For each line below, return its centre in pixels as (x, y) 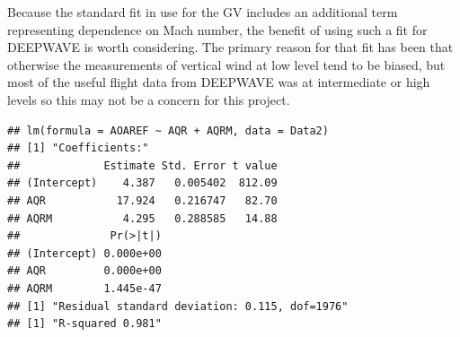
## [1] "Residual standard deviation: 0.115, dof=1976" (178, 306)
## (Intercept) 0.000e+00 (84, 253)
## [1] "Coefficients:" (78, 148)
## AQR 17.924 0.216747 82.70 (142, 200)
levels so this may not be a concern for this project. (149, 99)
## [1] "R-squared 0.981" (84, 324)
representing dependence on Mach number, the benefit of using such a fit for (217, 29)
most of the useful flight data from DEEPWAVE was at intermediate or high (219, 82)
